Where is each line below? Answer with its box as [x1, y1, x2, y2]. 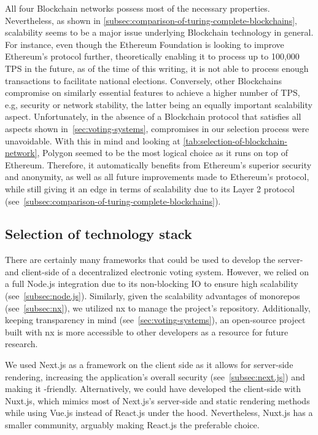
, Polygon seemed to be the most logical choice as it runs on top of [37, 146, 288, 159]
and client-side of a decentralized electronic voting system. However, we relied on [5, 265, 309, 278]
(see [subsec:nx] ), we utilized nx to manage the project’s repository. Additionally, [5, 301, 311, 314]
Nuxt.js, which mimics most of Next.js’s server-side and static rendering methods [5, 394, 310, 407]
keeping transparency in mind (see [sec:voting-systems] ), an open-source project [5, 313, 306, 326]
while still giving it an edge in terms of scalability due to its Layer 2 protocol [5, 182, 295, 195]
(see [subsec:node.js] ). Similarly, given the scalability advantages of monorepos [5, 289, 300, 302]
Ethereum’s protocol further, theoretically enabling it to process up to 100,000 [5, 50, 300, 63]
